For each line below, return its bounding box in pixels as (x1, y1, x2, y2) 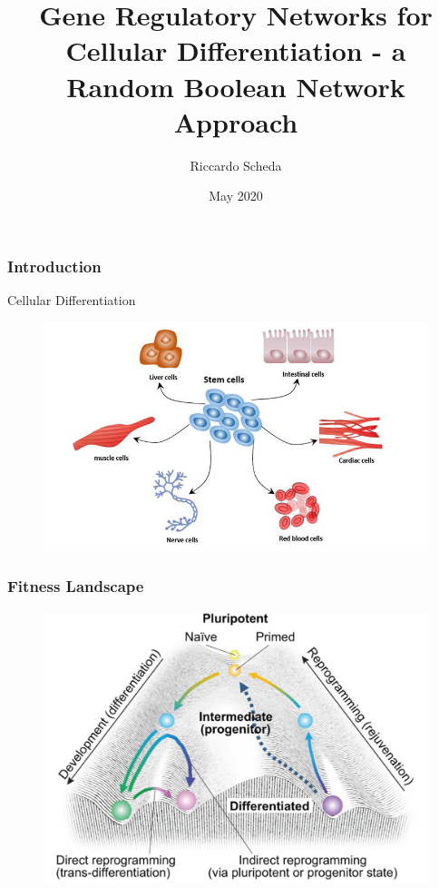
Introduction (7, 254, 102, 277)
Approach (173, 103, 298, 140)
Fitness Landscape (7, 575, 144, 597)
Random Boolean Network (66, 67, 405, 104)
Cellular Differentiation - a (65, 32, 406, 69)
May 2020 (209, 186, 263, 205)
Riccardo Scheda (190, 155, 282, 174)
